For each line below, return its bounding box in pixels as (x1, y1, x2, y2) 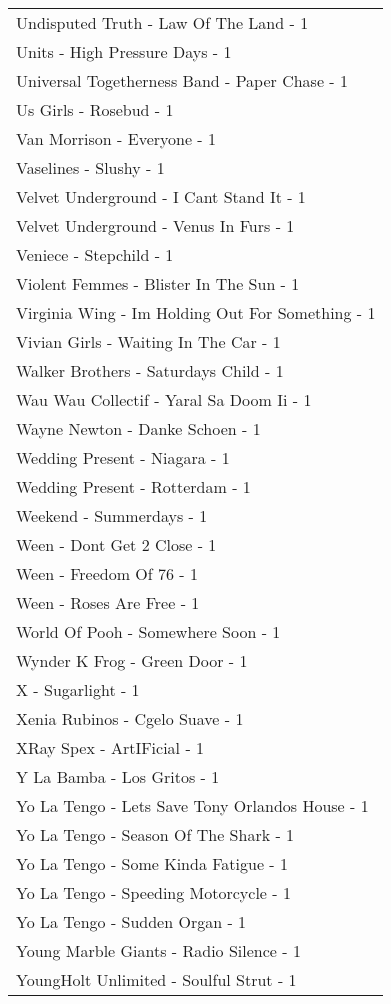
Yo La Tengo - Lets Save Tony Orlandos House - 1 (16, 794, 369, 817)
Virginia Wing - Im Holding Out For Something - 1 (16, 301, 376, 324)
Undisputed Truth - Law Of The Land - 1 (16, 11, 309, 34)
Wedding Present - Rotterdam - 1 (16, 475, 251, 498)
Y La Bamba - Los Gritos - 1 (16, 765, 220, 788)
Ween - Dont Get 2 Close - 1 (16, 533, 217, 556)
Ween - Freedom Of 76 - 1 (16, 562, 199, 585)
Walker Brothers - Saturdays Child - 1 (16, 359, 284, 382)
